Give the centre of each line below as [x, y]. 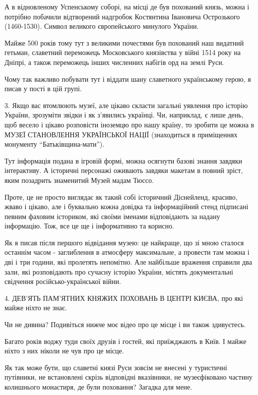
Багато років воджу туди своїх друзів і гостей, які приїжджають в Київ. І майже [126, 341]
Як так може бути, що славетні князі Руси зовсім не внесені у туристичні [116, 367]
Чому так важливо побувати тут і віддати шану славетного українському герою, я [128, 79]
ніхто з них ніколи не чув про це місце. [64, 351]
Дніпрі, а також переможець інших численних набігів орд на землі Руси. [114, 62]
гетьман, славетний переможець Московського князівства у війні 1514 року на [123, 52]
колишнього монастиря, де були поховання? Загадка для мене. [98, 387]
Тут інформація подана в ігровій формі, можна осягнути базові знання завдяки [124, 160]
